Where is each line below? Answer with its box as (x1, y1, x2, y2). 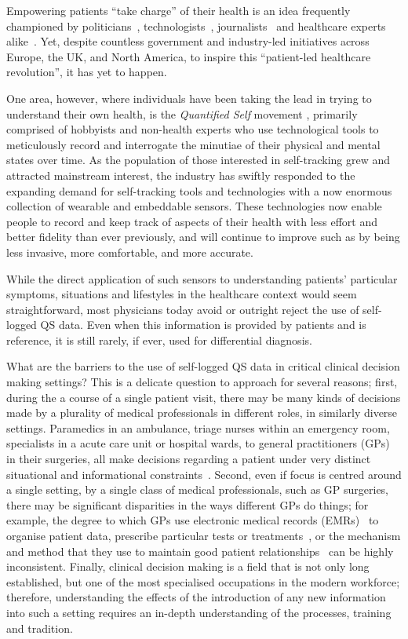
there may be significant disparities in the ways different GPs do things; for (6, 496, 369, 513)
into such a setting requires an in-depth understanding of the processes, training (6, 604, 392, 620)
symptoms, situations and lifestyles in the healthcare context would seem (6, 286, 357, 302)
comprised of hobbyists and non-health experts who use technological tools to (6, 121, 379, 137)
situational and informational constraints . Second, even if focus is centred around (6, 466, 402, 482)
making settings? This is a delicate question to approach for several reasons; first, (6, 374, 398, 390)
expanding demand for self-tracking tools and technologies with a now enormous (6, 182, 392, 199)
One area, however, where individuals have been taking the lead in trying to (6, 89, 372, 106)
